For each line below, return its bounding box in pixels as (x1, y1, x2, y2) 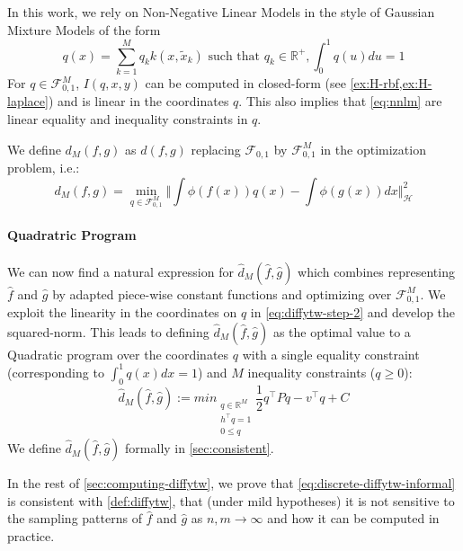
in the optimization (320, 139, 426, 158)
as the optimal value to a (272, 322, 411, 341)
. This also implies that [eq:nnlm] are (238, 92, 442, 111)
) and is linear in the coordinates (48, 92, 229, 111)
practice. (7, 526, 55, 545)
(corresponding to (7, 362, 104, 381)
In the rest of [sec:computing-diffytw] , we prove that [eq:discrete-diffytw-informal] (7, 474, 456, 493)
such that (208, 49, 261, 63)
